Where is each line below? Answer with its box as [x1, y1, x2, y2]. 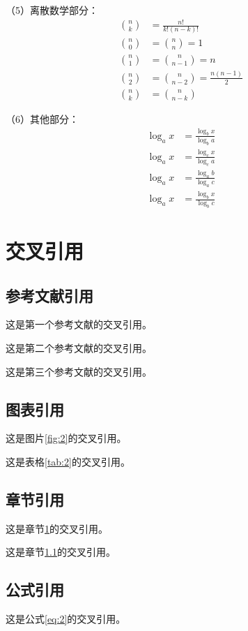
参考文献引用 [6, 284, 93, 306]
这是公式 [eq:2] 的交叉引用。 [6, 611, 126, 626]
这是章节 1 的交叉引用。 [6, 521, 108, 535]
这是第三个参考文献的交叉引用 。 [6, 364, 152, 378]
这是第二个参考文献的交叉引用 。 [6, 340, 152, 355]
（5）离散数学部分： [6, 3, 98, 17]
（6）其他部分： [6, 111, 79, 126]
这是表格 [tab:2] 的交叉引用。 [6, 454, 130, 468]
